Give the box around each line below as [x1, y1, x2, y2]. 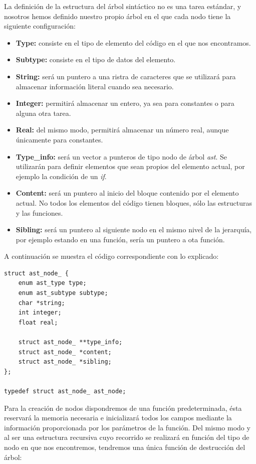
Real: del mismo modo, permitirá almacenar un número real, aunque [16, 124, 229, 135]
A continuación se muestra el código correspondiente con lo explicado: [4, 251, 219, 261]
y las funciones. [16, 207, 63, 218]
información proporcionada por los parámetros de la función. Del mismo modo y [4, 422, 250, 432]
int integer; [18, 309, 62, 317]
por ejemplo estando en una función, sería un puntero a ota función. [16, 234, 225, 244]
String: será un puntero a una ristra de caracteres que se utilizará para [16, 71, 236, 81]
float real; [18, 319, 58, 326]
